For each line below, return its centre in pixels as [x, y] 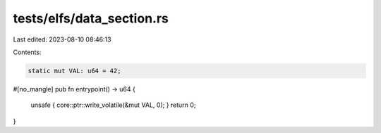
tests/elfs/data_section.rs [91, 18]
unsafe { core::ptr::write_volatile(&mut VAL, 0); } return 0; [113, 105]
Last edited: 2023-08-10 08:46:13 [62, 39]
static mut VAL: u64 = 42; [74, 71]
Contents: [27, 52]
